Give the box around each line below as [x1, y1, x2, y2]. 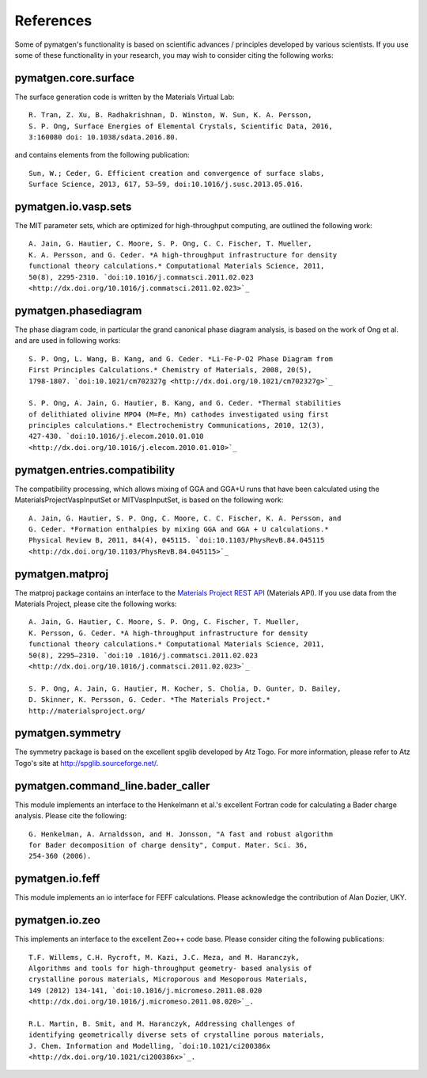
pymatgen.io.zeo [14, 913, 100, 927]
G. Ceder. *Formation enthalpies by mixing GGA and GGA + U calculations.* [28, 524, 329, 534]
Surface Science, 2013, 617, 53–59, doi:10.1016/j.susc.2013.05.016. [28, 180, 304, 189]
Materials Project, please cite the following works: [14, 599, 177, 609]
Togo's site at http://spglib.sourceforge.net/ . [14, 758, 159, 768]
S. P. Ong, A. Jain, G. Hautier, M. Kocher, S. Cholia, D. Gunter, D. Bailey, [28, 684, 342, 693]
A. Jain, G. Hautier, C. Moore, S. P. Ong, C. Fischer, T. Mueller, [28, 618, 300, 627]
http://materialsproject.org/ [28, 706, 146, 715]
